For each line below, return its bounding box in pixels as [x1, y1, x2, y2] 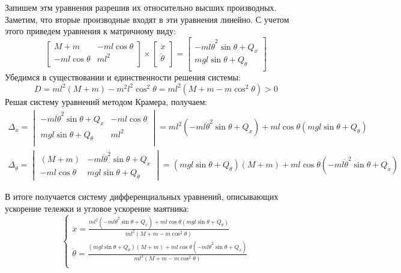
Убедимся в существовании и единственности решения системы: [5, 71, 241, 83]
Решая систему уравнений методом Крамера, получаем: [5, 95, 208, 107]
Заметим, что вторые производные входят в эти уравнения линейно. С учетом [5, 13, 289, 25]
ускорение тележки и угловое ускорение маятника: [5, 202, 189, 214]
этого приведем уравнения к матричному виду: [5, 25, 176, 37]
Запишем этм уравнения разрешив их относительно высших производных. [5, 1, 277, 13]
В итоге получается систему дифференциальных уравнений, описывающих [5, 190, 279, 203]
